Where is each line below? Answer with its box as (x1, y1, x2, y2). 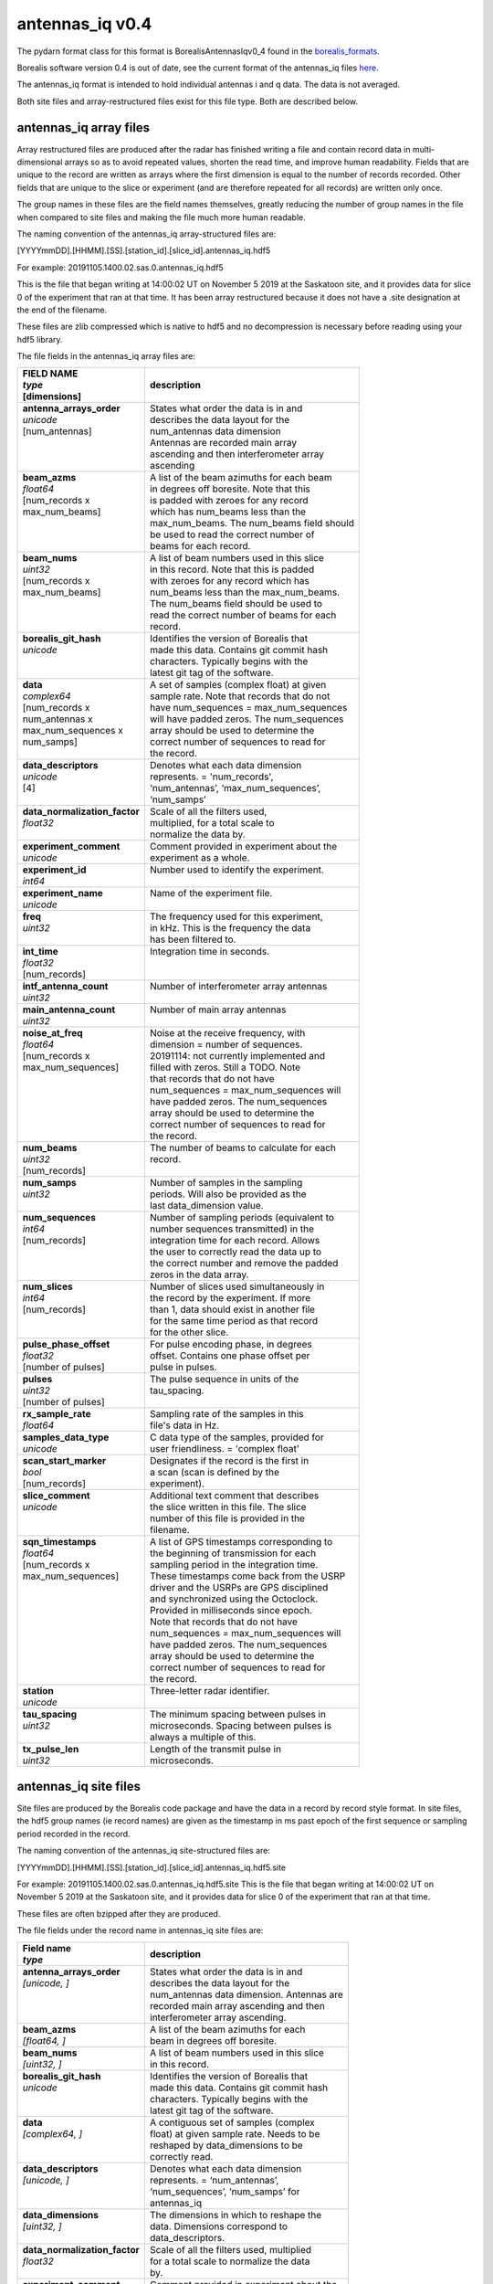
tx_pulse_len (22, 1743, 79, 1756)
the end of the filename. (16, 304, 108, 315)
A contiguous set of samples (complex (149, 2116, 315, 2129)
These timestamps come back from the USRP (149, 1570, 346, 1582)
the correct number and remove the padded (149, 1257, 339, 1270)
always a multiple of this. (149, 1731, 257, 1744)
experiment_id (22, 863, 87, 876)
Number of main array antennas (149, 1003, 287, 1016)
